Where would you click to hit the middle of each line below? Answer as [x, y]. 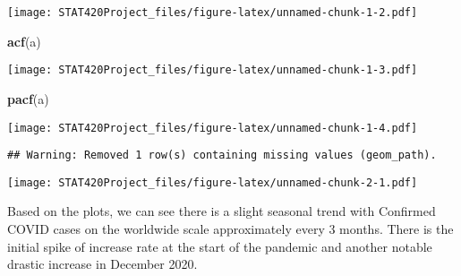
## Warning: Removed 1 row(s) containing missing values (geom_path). [222, 155]
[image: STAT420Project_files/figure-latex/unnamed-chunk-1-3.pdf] [213, 70]
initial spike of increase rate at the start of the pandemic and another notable [220, 246]
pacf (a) [28, 98]
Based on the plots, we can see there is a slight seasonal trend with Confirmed [222, 211]
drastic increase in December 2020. [102, 264]
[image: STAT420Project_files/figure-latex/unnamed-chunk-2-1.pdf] [213, 182]
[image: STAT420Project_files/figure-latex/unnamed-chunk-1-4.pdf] [213, 128]
